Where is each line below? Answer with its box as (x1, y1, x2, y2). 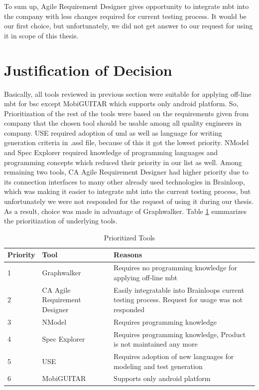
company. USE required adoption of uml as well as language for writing (4, 127, 222, 138)
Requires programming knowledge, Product (114, 329, 246, 339)
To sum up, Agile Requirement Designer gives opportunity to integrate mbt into (4, 1, 249, 11)
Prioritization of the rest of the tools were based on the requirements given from (4, 108, 249, 118)
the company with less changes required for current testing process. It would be (4, 10, 247, 21)
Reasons (114, 249, 142, 260)
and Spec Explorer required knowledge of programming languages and (4, 147, 218, 158)
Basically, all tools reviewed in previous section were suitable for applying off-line (4, 88, 252, 99)
